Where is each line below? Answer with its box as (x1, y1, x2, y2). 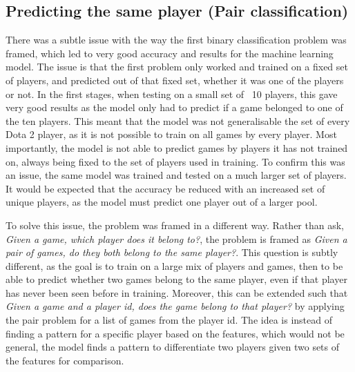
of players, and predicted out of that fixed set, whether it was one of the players (6, 72, 344, 87)
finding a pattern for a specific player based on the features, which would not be (6, 326, 345, 340)
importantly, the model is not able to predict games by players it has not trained (6, 140, 348, 155)
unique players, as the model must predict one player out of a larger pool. (6, 195, 318, 209)
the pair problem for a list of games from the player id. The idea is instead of (6, 313, 332, 327)
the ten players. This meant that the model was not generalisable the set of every (6, 113, 350, 128)
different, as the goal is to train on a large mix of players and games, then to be (6, 258, 343, 273)
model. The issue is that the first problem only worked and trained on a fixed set (6, 59, 348, 74)
